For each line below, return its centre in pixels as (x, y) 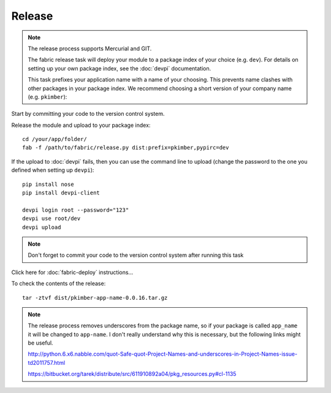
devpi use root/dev (51, 219)
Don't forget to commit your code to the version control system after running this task (136, 255)
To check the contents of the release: (59, 284)
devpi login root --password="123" (76, 210)
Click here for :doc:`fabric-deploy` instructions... (72, 272)
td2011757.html (47, 362)
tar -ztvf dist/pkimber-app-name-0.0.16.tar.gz (95, 298)
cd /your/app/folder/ (55, 139)
